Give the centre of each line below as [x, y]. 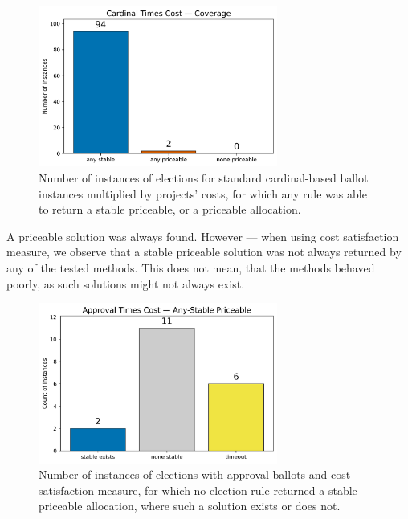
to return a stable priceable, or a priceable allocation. [170, 209]
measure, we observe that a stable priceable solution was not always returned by [204, 252]
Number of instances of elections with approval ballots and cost [195, 474]
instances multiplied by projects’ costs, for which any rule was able [203, 193]
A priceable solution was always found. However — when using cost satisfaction [203, 236]
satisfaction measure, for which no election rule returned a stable [198, 490]
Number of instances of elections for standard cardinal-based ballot [204, 178]
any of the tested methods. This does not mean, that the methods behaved [191, 267]
